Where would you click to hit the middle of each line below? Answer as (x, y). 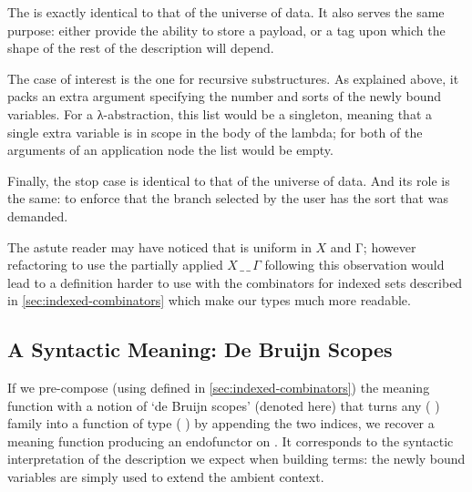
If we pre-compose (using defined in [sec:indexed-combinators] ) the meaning (219, 388)
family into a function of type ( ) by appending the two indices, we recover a (221, 423)
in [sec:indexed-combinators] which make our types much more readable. (209, 300)
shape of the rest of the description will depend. (141, 48)
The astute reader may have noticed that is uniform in (159, 246)
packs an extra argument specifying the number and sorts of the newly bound (225, 96)
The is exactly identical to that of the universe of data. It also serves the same (226, 12)
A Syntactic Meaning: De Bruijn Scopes (200, 349)
